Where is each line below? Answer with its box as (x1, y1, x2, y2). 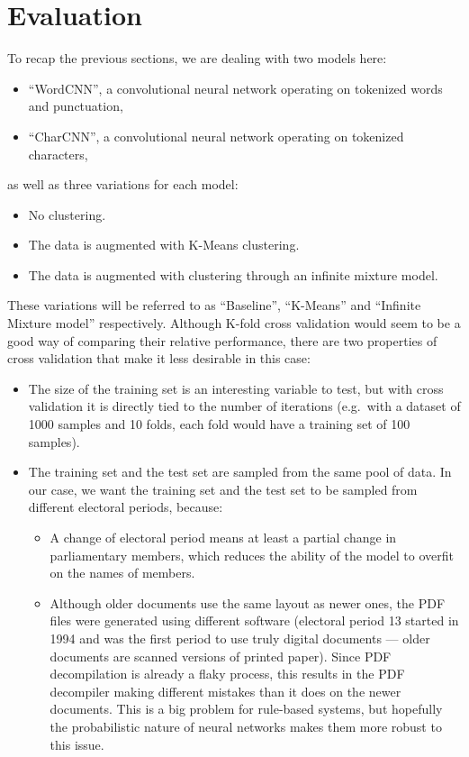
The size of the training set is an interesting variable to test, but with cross (28, 378, 444, 397)
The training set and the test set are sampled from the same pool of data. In (28, 462, 452, 481)
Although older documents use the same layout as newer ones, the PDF (50, 593, 446, 612)
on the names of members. (50, 563, 195, 582)
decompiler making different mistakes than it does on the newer (50, 681, 401, 700)
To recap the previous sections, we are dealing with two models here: (7, 49, 387, 68)
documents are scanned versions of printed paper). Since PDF (50, 646, 392, 665)
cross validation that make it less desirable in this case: (7, 349, 311, 368)
